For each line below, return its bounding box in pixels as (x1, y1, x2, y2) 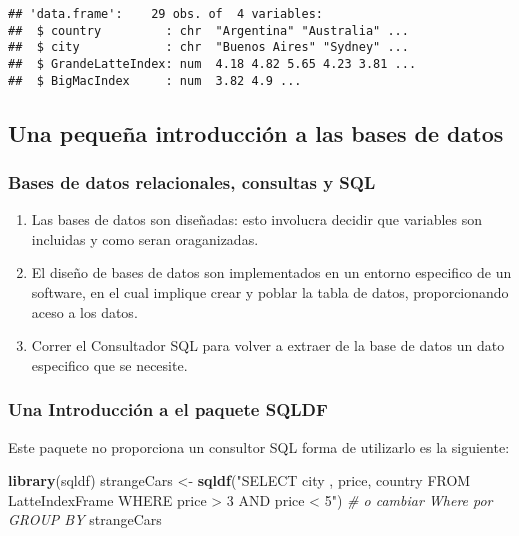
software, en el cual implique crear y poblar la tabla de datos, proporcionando (31, 282, 509, 303)
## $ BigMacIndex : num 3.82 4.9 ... (8, 73, 302, 88)
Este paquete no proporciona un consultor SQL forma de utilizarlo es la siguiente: (8, 436, 510, 457)
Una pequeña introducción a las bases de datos (8, 117, 504, 148)
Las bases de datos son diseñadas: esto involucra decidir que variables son (31, 209, 483, 230)
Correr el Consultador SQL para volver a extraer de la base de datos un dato (31, 335, 505, 356)
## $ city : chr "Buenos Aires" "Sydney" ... (8, 40, 409, 55)
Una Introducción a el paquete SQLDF (8, 397, 328, 422)
